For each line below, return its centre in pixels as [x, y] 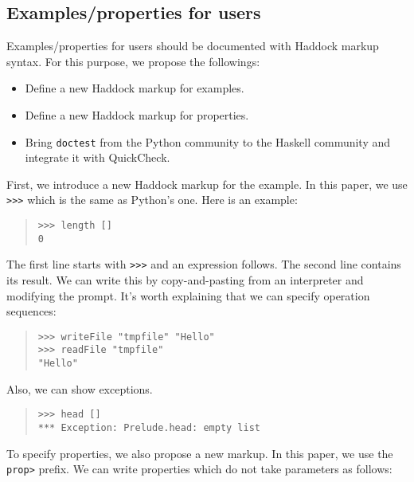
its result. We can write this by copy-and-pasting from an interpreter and [185, 280]
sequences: [31, 311]
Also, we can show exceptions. [80, 388]
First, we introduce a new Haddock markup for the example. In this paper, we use [207, 184]
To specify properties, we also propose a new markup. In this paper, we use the [200, 453]
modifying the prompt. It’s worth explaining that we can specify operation [188, 295]
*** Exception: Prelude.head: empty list [149, 428]
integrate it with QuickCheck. [98, 157]
